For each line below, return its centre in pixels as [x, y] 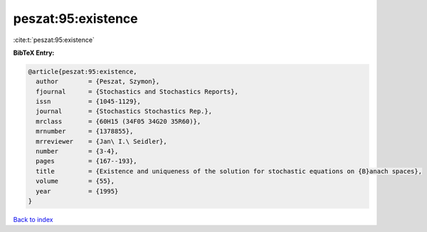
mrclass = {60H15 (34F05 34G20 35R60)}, [118, 121]
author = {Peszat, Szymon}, [98, 81]
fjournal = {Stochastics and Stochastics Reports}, [137, 91]
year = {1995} [77, 191]
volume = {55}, [75, 181]
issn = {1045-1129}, [89, 102]
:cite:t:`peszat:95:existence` [54, 40]
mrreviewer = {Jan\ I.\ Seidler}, [101, 141]
